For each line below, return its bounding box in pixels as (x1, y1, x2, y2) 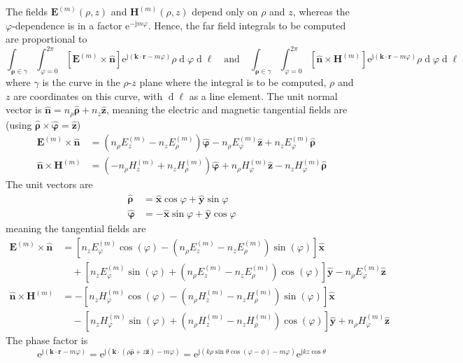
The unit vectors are (6, 177, 93, 192)
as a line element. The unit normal (189, 88, 338, 103)
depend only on (192, 4, 258, 18)
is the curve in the (42, 75, 120, 90)
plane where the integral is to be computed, (139, 75, 327, 90)
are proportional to (6, 31, 87, 46)
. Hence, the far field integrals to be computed (148, 17, 346, 32)
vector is (6, 102, 42, 117)
